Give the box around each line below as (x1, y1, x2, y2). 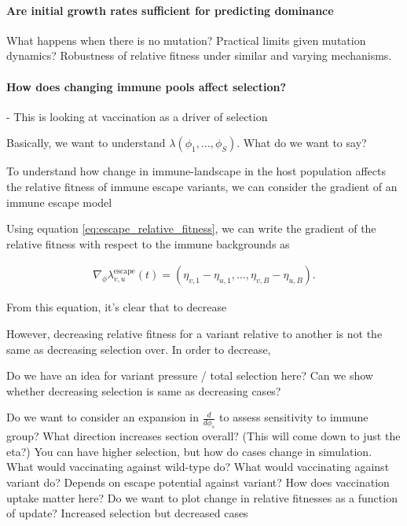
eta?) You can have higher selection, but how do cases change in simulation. (6, 443, 372, 459)
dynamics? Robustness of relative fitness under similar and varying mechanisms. (6, 47, 392, 64)
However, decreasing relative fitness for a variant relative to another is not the (6, 325, 383, 341)
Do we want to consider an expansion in (6, 409, 199, 425)
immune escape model (6, 193, 112, 210)
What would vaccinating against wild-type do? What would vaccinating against (6, 458, 390, 475)
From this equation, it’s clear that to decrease (6, 299, 227, 315)
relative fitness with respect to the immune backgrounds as (6, 235, 290, 252)
